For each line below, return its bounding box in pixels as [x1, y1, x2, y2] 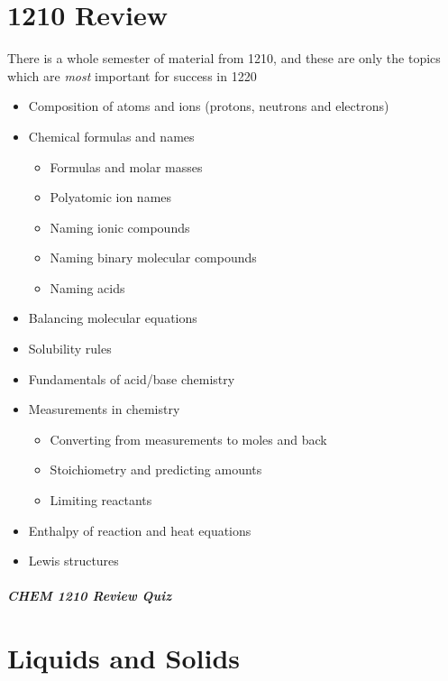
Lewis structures [28, 551, 119, 570]
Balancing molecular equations [28, 308, 197, 327]
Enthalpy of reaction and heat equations [28, 520, 251, 539]
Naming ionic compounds [50, 217, 190, 236]
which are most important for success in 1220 [7, 66, 257, 85]
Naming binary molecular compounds [50, 248, 257, 267]
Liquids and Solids [7, 640, 241, 676]
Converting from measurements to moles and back [50, 429, 327, 448]
